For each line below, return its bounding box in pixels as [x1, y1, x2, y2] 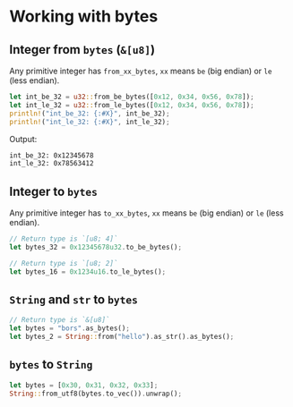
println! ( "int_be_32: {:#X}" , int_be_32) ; [9, 109, 170, 118]
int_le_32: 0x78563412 [9, 159, 94, 168]
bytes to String [9, 357, 93, 372]
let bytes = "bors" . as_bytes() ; [9, 324, 130, 333]
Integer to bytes [9, 183, 99, 199]
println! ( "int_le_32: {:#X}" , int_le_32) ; [9, 117, 170, 126]
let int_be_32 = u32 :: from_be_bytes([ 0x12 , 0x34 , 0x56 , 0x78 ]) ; [9, 92, 254, 101]
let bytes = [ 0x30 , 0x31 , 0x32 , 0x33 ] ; [9, 380, 159, 390]
